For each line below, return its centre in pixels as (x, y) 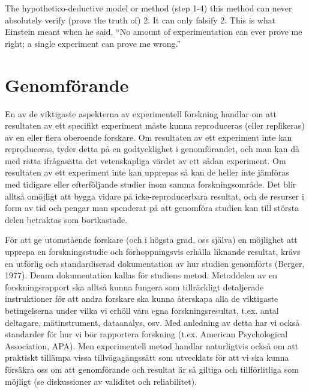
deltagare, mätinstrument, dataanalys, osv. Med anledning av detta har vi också (152, 322)
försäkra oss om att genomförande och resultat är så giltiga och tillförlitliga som (152, 369)
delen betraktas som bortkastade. (66, 219)
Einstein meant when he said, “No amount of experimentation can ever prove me (154, 32)
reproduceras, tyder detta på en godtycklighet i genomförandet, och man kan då (152, 149)
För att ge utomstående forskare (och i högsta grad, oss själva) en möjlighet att (151, 240)
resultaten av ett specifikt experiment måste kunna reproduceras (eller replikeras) (155, 125)
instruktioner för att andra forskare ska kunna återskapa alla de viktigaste (142, 299)
